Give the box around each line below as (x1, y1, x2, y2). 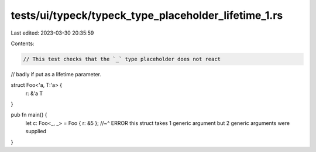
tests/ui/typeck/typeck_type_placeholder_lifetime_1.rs (11, 9, 283, 22)
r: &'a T (25, 90, 43, 97)
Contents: (11, 40, 35, 47)
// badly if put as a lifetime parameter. (11, 70, 102, 77)
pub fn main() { (11, 112, 47, 119)
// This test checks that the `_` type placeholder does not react (23, 56, 221, 62)
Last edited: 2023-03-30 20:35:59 (11, 29, 94, 36)
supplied (25, 128, 47, 135)
